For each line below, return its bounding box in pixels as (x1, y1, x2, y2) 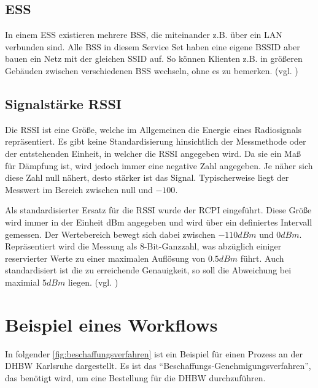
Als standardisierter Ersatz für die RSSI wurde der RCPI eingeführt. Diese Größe (5, 204, 312, 216)
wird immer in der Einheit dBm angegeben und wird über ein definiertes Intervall (5, 215, 312, 228)
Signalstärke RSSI (5, 94, 122, 113)
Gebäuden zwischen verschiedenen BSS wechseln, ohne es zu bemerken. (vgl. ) (5, 64, 298, 77)
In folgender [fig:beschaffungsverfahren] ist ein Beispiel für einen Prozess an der (5, 347, 303, 360)
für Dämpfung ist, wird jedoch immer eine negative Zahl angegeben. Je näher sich (5, 159, 313, 172)
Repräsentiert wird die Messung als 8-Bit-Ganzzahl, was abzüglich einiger (5, 240, 282, 253)
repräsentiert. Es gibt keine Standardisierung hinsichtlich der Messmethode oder (5, 135, 306, 148)
